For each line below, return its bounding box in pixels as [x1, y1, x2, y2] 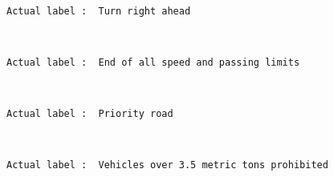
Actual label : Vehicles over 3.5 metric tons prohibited [6, 159, 328, 171]
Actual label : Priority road [6, 108, 173, 120]
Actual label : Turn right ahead [6, 5, 191, 17]
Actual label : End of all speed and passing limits [6, 56, 300, 68]
